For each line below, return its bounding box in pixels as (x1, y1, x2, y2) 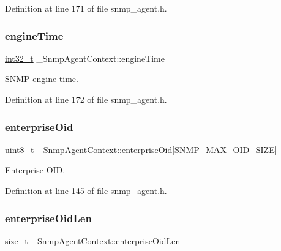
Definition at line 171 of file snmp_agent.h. (5, 2, 167, 14)
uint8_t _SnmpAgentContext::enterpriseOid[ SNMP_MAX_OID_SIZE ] (5, 143, 277, 155)
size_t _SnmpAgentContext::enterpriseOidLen (5, 234, 181, 247)
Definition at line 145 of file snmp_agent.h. (5, 184, 167, 197)
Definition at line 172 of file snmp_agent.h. (5, 93, 167, 105)
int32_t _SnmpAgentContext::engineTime (5, 51, 165, 64)
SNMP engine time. (5, 72, 78, 85)
